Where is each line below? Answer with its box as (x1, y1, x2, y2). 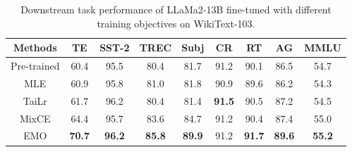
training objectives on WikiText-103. (97, 15, 255, 30)
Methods (13, 40, 57, 55)
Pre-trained (11, 58, 60, 73)
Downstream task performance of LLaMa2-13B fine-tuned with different (20, 2, 332, 16)
